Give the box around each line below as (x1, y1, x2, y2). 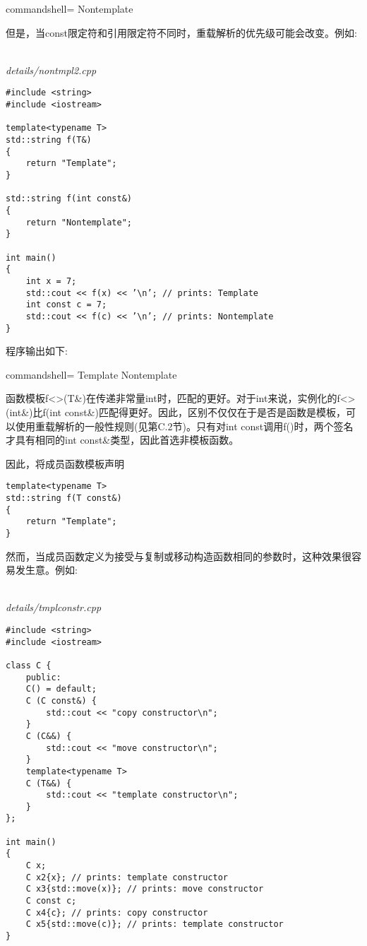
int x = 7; (25, 276, 77, 286)
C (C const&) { (25, 695, 97, 706)
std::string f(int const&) (6, 194, 132, 204)
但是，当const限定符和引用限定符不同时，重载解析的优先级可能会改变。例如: (6, 25, 357, 40)
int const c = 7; (25, 300, 107, 310)
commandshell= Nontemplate (6, 1, 133, 16)
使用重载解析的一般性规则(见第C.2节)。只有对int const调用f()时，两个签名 (15, 418, 354, 433)
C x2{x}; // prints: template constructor (25, 872, 228, 882)
